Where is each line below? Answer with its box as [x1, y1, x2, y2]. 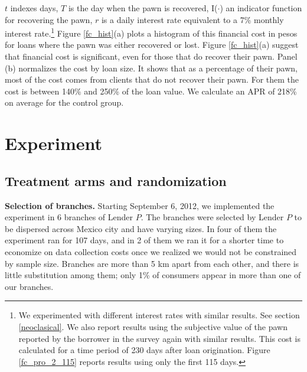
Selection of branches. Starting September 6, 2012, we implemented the [5, 199, 275, 211]
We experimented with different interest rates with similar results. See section [18, 309, 300, 321]
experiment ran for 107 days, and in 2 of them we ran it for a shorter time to [5, 234, 284, 246]
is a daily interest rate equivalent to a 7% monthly [101, 13, 284, 25]
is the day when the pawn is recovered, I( [68, 2, 218, 14]
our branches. [5, 280, 54, 292]
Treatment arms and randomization [5, 171, 227, 190]
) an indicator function [220, 2, 302, 14]
